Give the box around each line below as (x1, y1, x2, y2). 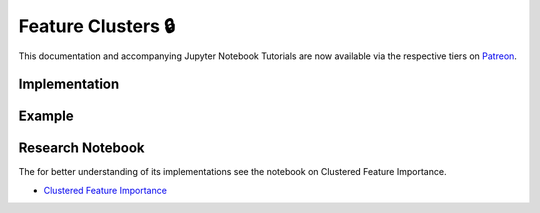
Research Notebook (18, 140, 145, 157)
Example (18, 108, 74, 125)
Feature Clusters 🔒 (18, 15, 176, 37)
